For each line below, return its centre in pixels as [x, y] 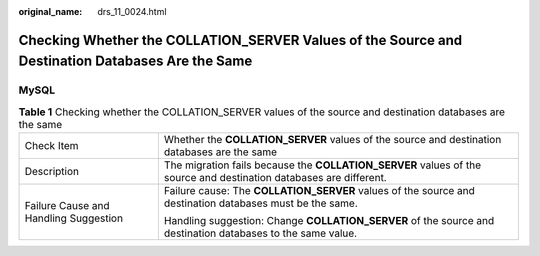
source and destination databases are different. [275, 178]
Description [52, 172]
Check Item [51, 146]
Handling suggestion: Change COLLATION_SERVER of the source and [329, 221]
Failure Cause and [67, 206]
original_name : [50, 11]
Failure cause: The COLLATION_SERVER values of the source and [319, 191]
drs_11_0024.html [132, 11]
